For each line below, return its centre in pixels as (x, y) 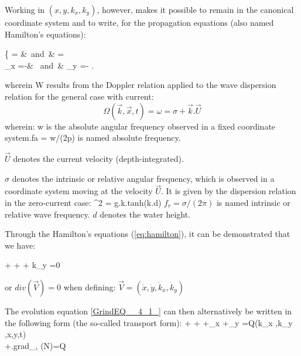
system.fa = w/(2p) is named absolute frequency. (93, 138)
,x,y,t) (16, 334)
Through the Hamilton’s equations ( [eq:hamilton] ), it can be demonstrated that (148, 234)
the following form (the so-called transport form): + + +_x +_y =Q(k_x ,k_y (149, 322)
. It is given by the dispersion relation (229, 191)
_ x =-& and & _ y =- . (49, 65)
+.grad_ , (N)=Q (35, 345)
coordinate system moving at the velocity (79, 191)
